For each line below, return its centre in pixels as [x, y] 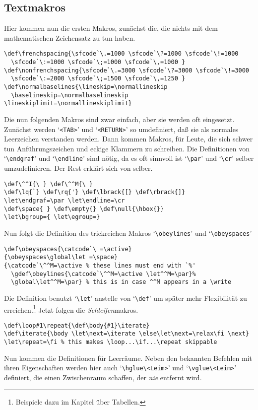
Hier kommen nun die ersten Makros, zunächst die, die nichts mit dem [111, 28]
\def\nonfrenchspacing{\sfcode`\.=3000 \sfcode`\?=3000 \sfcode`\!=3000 [127, 70]
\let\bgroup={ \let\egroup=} [52, 217]
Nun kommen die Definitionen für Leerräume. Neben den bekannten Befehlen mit [128, 358]
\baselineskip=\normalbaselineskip [70, 95]
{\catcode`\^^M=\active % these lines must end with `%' [100, 265]
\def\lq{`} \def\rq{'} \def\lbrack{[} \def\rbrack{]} [95, 192]
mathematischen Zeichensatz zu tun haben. [70, 37]
